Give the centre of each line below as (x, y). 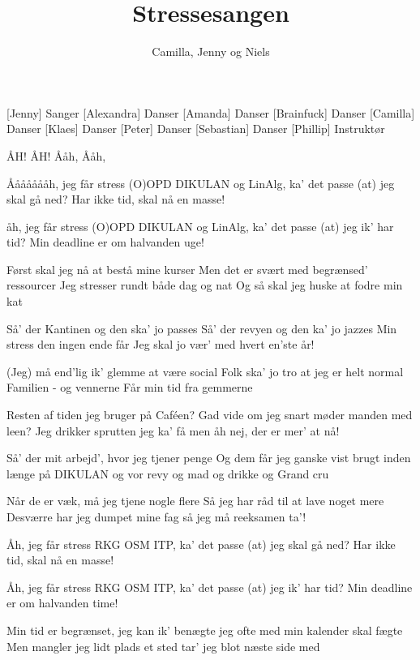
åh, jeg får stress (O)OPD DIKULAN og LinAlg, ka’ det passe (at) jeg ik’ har (200, 226)
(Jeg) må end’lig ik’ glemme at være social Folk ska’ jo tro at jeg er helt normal (205, 371)
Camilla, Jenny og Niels (211, 51)
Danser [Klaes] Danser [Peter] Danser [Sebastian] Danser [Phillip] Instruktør (196, 129)
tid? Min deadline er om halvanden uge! (105, 242)
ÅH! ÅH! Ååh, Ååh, (56, 155)
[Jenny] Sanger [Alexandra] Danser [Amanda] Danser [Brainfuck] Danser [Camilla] (211, 112)
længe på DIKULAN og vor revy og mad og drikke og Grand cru (168, 473)
